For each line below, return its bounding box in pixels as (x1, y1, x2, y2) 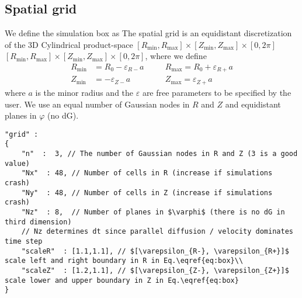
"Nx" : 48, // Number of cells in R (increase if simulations (21, 169, 273, 178)
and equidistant (225, 98, 281, 110)
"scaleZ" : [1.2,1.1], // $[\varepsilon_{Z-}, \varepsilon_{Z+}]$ (21, 266, 289, 275)
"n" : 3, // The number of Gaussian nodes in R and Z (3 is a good (21, 150, 298, 158)
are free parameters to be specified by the (142, 86, 291, 98)
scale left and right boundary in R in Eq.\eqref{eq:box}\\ (5, 257, 244, 265)
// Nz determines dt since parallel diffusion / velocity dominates (21, 227, 293, 236)
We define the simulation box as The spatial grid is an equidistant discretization (5, 27, 292, 39)
